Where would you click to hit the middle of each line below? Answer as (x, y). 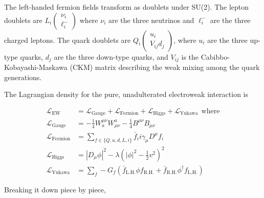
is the (190, 56)
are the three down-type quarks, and (111, 56)
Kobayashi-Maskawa (36, 67)
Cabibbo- (215, 56)
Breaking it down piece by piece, (55, 189)
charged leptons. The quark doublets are (68, 40)
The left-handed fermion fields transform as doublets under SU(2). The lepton (127, 7)
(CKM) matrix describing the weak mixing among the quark (165, 67)
